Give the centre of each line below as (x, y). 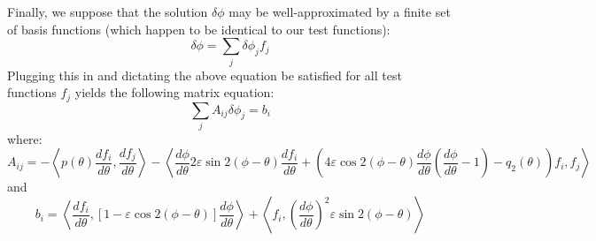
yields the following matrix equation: (174, 92)
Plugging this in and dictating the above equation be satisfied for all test (205, 75)
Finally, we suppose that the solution (108, 11)
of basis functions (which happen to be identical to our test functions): (199, 29)
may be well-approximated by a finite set (340, 11)
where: (25, 138)
